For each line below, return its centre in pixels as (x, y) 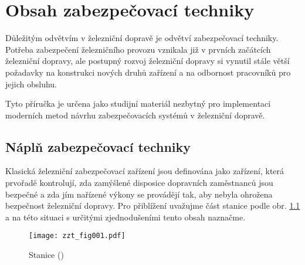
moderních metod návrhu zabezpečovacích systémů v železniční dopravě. (135, 115)
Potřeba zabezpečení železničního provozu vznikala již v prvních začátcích (138, 49)
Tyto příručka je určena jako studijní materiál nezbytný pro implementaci (138, 103)
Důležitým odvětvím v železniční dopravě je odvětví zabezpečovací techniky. (142, 38)
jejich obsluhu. (31, 84)
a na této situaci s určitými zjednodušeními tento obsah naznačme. (126, 217)
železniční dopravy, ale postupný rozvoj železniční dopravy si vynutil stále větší (148, 61)
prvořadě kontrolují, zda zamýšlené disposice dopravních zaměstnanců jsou (139, 183)
